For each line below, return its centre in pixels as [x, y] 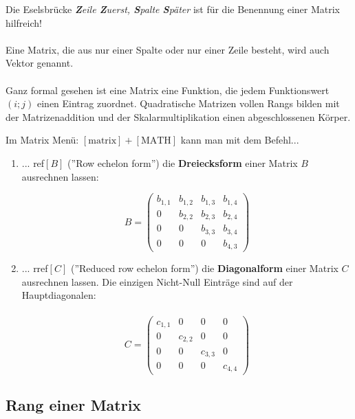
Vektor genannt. [40, 63]
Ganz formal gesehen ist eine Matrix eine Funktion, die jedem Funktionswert [168, 90]
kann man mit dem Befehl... [240, 140]
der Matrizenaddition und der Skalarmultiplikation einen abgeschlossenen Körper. [178, 116]
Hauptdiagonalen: [59, 295]
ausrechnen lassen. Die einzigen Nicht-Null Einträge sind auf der [157, 281]
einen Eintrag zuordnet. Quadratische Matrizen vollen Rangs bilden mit [188, 103]
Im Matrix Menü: [42, 140]
